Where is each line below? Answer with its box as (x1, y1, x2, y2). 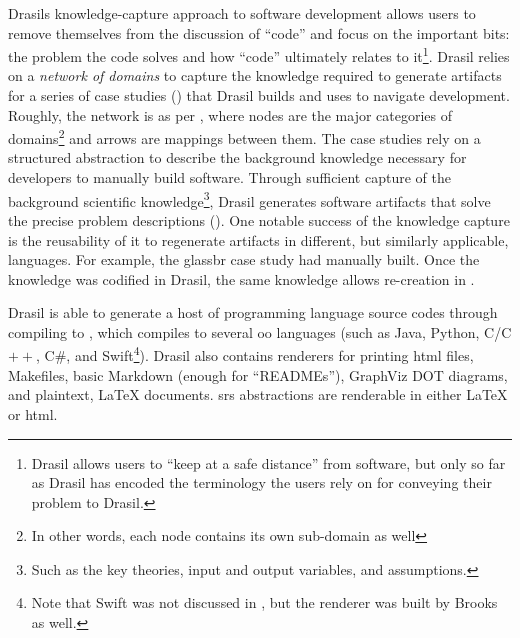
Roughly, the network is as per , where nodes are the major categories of (8, 104, 453, 125)
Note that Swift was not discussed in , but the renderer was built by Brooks (31, 592, 498, 613)
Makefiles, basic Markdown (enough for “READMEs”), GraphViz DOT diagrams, (8, 364, 508, 385)
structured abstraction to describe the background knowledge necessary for (8, 147, 467, 168)
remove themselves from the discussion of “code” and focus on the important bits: (8, 22, 510, 43)
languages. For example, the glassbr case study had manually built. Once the (8, 249, 480, 270)
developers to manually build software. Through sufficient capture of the (8, 167, 451, 188)
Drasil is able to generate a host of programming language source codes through (8, 302, 498, 323)
